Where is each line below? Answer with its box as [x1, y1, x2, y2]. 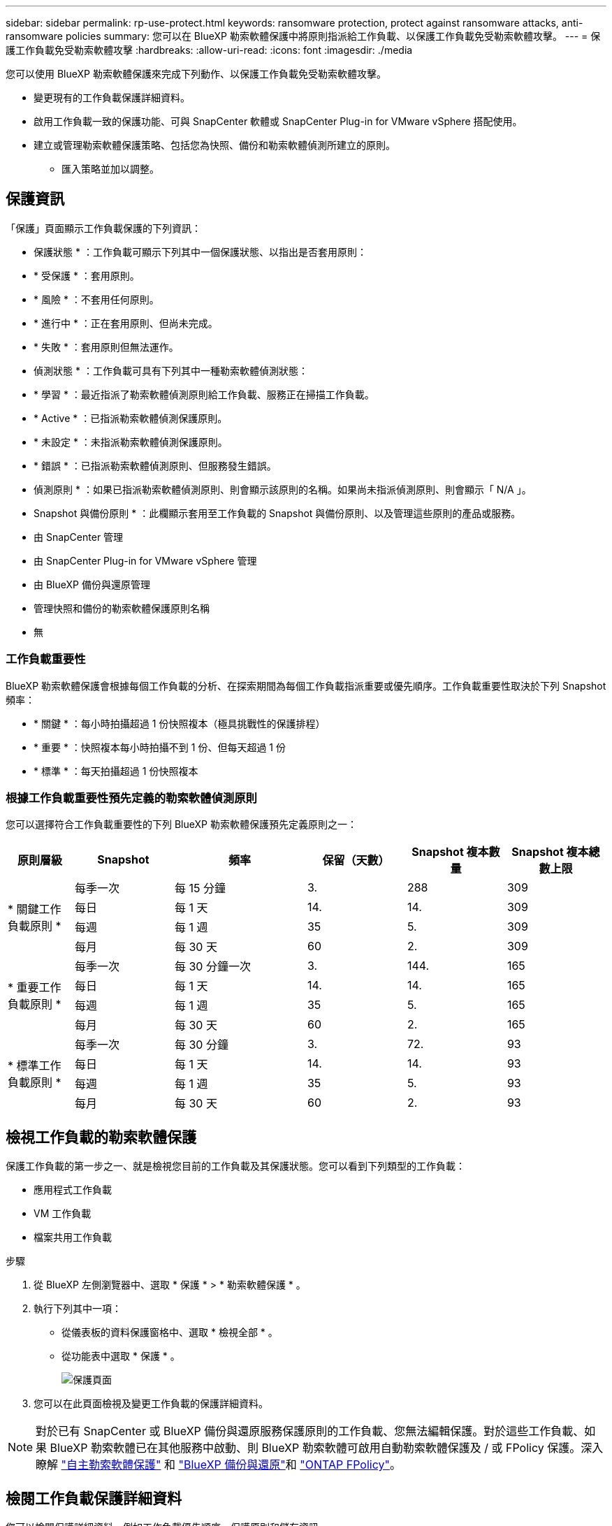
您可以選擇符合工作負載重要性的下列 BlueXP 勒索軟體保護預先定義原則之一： [6, 818, 357, 831]
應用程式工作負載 [34, 1184, 112, 1196]
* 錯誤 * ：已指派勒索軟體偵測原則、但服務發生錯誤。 [34, 459, 277, 472]
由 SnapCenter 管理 [34, 530, 124, 543]
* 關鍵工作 [8, 902, 61, 917]
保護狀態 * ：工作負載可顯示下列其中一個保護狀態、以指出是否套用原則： [34, 245, 367, 258]
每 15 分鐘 [174, 881, 226, 896]
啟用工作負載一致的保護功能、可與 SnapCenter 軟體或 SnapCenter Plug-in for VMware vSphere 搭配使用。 [34, 115, 523, 127]
